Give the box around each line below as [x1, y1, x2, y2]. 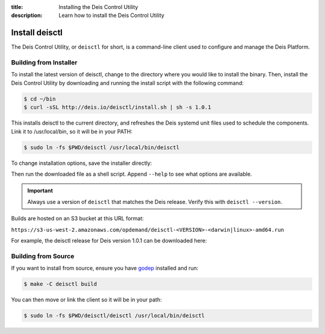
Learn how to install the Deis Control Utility [58, 12, 165, 19]
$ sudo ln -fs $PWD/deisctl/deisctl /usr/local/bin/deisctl [23, 312, 205, 319]
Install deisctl [11, 28, 63, 38]
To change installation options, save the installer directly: [11, 159, 152, 167]
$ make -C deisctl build [23, 280, 97, 288]
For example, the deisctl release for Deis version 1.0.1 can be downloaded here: [11, 237, 207, 244]
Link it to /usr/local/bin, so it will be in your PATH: [11, 128, 132, 135]
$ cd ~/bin [23, 95, 56, 102]
